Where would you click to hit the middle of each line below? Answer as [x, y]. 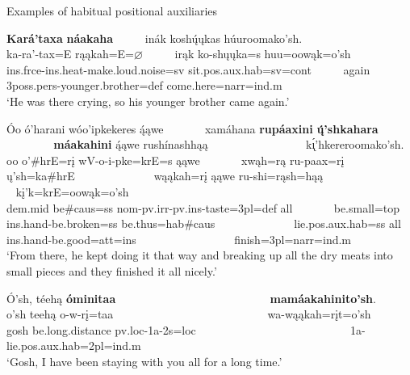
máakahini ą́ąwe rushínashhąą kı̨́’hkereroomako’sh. [229, 144]
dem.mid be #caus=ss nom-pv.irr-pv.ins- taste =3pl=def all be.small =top [203, 207]
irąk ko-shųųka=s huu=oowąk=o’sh [263, 54]
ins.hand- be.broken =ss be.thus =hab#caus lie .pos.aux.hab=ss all [204, 223]
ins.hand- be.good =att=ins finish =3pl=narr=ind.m [179, 239]
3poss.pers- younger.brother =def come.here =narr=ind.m [144, 85]
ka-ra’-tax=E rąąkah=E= [71, 54]
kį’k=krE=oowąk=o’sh [72, 191]
